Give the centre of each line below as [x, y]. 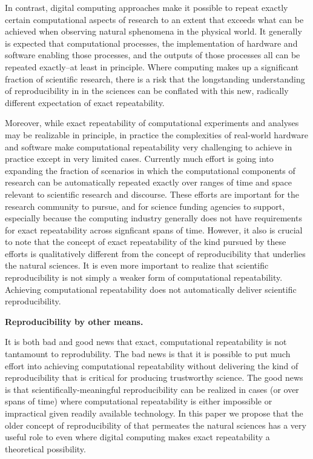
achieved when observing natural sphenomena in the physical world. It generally [153, 31]
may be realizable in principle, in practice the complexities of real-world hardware [156, 134]
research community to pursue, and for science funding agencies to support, [145, 206]
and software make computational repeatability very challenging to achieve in [149, 146]
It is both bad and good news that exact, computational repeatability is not [146, 342]
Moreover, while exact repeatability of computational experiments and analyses [152, 123]
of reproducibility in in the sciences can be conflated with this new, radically [147, 91]
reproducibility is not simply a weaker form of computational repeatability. [144, 277]
